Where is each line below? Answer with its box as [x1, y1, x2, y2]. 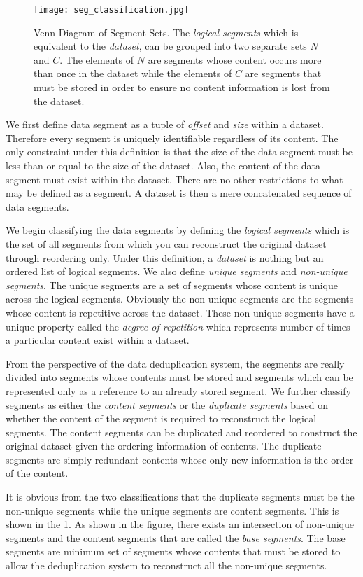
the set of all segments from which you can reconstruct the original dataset [6, 236, 327, 251]
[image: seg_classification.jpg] [34, 5, 189, 15]
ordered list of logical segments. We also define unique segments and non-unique [6, 264, 348, 279]
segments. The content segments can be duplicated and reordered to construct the [6, 424, 357, 439]
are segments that [245, 66, 322, 81]
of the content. [6, 466, 69, 480]
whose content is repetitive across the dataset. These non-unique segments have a [6, 305, 355, 319]
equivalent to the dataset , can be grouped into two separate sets [34, 39, 307, 53]
